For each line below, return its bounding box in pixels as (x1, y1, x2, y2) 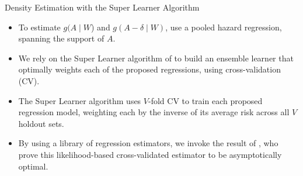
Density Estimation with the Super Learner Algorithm (5, 1, 200, 13)
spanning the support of (18, 32, 105, 44)
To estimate (18, 20, 61, 33)
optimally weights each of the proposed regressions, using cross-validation (18, 63, 281, 75)
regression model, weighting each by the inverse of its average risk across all (18, 106, 290, 118)
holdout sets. (18, 117, 64, 129)
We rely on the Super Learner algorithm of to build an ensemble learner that (18, 51, 294, 64)
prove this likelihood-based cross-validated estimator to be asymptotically (18, 148, 282, 160)
